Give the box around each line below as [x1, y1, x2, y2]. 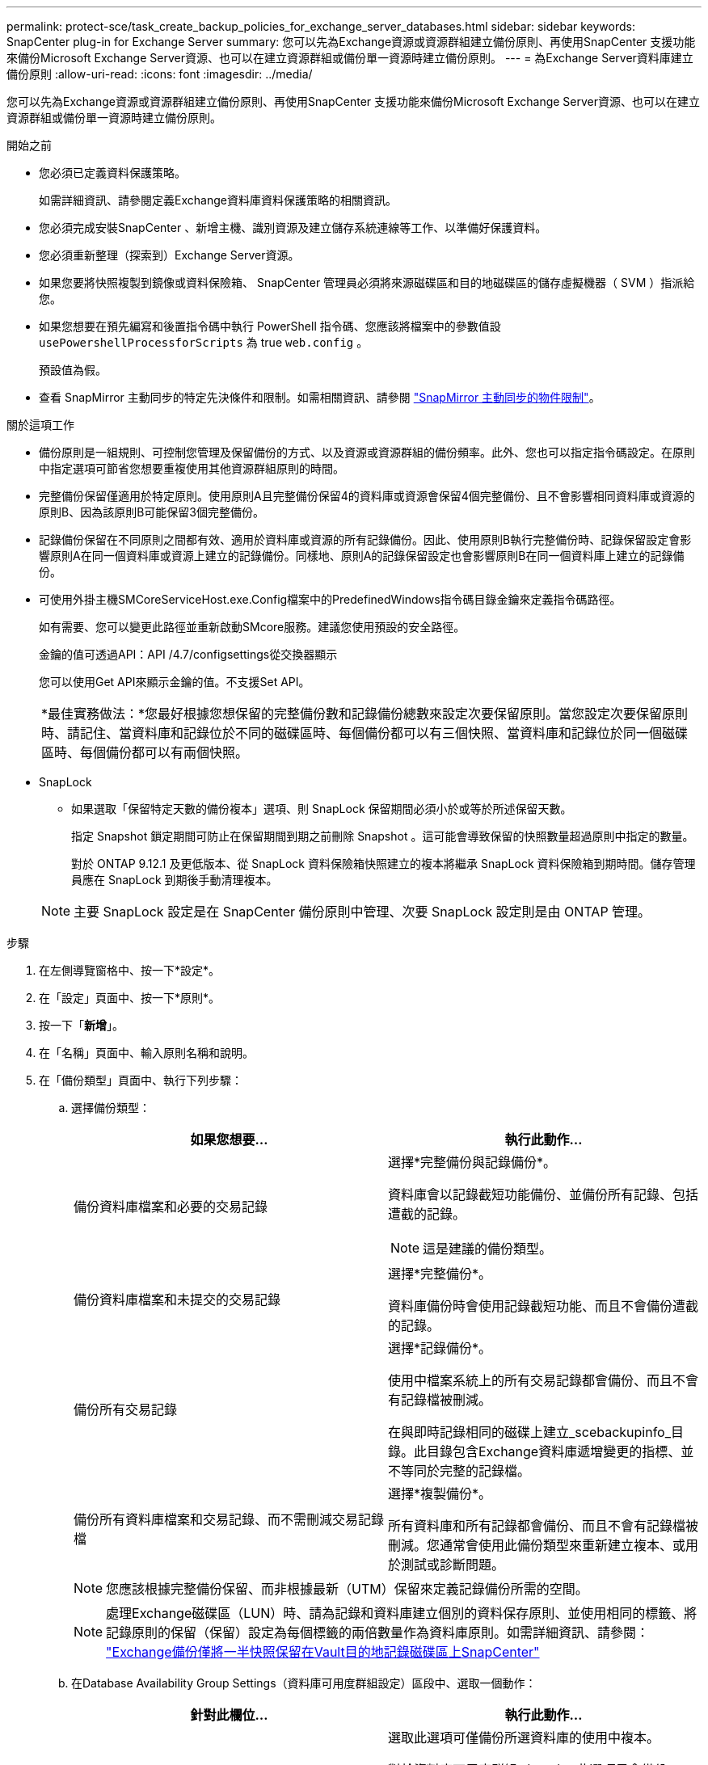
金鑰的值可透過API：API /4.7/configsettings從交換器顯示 [39, 647, 338, 661]
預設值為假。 [39, 363, 107, 377]
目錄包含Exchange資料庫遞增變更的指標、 [427, 1443, 681, 1460]
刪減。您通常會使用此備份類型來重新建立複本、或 [388, 1537, 686, 1553]
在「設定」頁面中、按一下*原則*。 [39, 991, 221, 1005]
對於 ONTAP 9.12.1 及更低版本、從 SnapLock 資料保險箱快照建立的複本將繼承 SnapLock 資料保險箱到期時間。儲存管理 [71, 857, 696, 870]
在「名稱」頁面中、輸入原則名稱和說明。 [39, 1046, 254, 1059]
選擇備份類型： [71, 1101, 150, 1114]
